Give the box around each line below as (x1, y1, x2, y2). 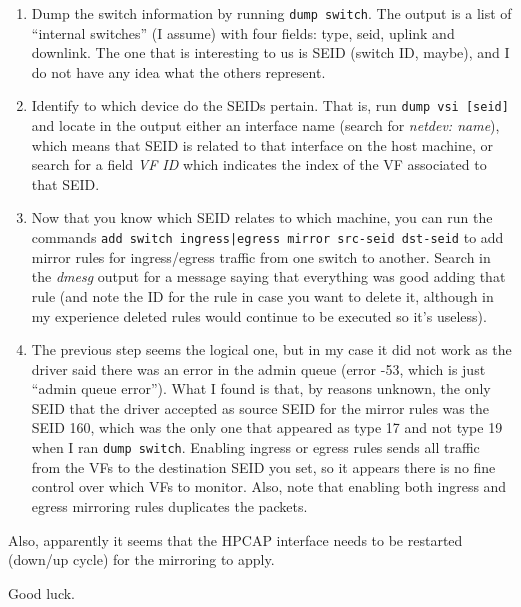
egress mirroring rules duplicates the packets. (31, 495, 308, 516)
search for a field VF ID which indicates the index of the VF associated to (31, 154, 487, 175)
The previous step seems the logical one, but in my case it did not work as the (31, 339, 512, 360)
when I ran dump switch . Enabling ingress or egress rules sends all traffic (31, 437, 480, 458)
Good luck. (8, 582, 76, 603)
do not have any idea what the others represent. (31, 61, 326, 82)
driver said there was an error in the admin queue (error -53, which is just (31, 358, 486, 379)
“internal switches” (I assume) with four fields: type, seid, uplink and (31, 22, 455, 43)
